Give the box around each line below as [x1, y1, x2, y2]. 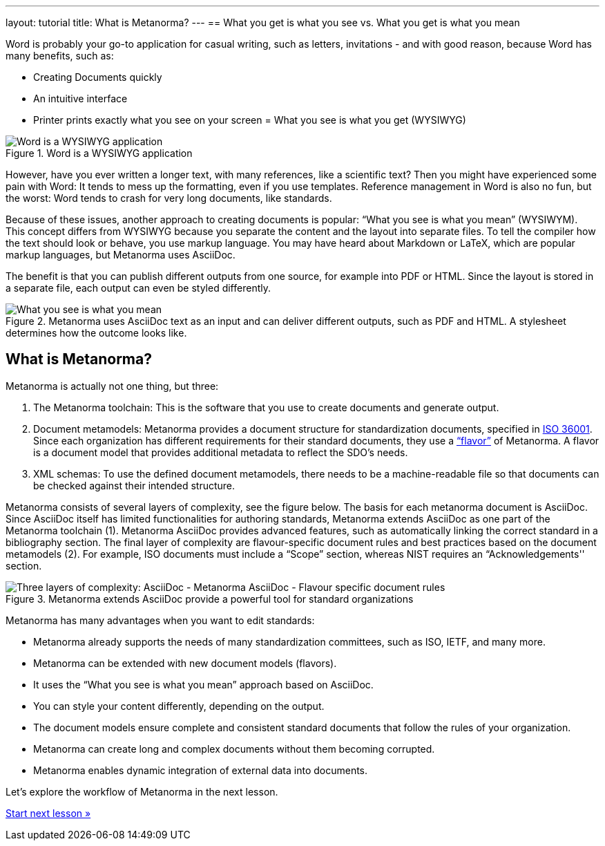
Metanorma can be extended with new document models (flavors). [33, 657, 337, 669]
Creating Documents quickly [33, 71, 162, 83]
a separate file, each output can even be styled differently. [6, 282, 271, 294]
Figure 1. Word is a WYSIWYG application [6, 147, 193, 159]
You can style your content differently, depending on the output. [33, 699, 325, 712]
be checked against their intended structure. [33, 479, 236, 491]
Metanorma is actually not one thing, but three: [6, 379, 219, 392]
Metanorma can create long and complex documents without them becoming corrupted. [33, 742, 435, 755]
